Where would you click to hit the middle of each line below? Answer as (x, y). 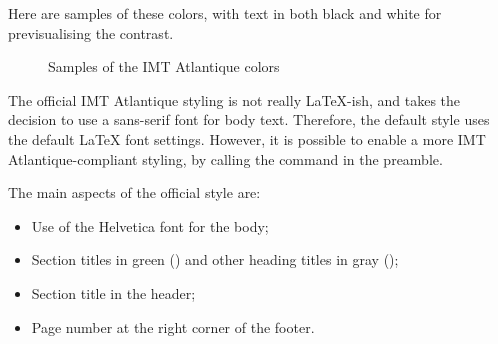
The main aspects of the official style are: (134, 192)
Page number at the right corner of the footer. (173, 326)
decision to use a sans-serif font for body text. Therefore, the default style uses (249, 119)
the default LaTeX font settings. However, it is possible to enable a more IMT (247, 138)
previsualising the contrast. (91, 32)
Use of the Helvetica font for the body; (150, 225)
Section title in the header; (113, 292)
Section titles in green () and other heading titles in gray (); (215, 259)
